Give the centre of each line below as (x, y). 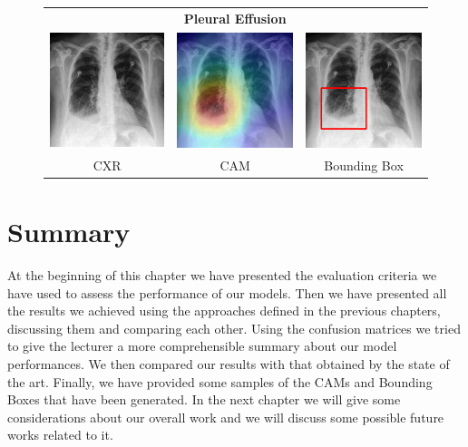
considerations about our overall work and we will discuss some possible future (226, 417)
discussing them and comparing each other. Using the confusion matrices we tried (234, 328)
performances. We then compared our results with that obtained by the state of (229, 363)
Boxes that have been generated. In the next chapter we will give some (204, 399)
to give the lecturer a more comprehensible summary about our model (202, 346)
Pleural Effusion (235, 18)
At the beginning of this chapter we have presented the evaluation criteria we (222, 275)
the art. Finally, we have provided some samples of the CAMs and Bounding (220, 381)
